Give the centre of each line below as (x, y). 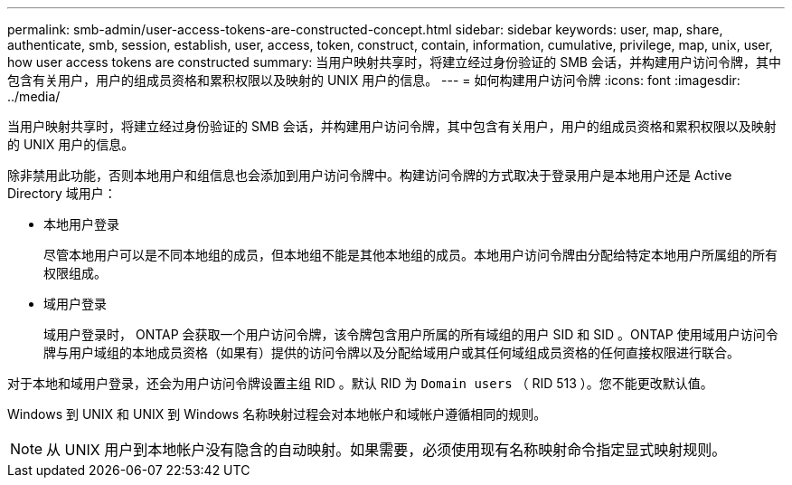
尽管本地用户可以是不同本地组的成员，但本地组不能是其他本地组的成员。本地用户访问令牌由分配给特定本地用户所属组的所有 (410, 255)
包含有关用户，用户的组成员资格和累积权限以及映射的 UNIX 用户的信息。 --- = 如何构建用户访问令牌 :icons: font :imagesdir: (374, 80)
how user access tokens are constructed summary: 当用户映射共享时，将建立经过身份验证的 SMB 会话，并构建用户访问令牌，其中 (394, 62)
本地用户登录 (81, 224)
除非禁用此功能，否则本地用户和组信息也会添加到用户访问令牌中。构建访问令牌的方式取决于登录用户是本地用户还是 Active (370, 175)
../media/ (34, 96)
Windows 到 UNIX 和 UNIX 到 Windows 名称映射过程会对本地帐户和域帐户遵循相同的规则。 (277, 414)
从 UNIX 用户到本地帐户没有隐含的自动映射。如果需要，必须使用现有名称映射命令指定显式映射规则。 (387, 450)
